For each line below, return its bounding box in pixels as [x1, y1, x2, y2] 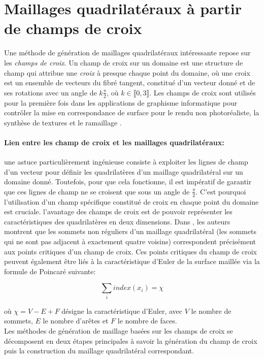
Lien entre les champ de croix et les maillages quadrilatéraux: [4, 137, 224, 147]
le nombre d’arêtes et [43, 315, 109, 326]
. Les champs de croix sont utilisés [149, 87, 256, 97]
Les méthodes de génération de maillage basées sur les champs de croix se [4, 325, 233, 336]
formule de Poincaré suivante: [4, 266, 96, 276]
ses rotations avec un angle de [4, 87, 97, 97]
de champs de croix [4, 18, 142, 39]
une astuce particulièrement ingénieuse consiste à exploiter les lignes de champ [4, 156, 248, 167]
